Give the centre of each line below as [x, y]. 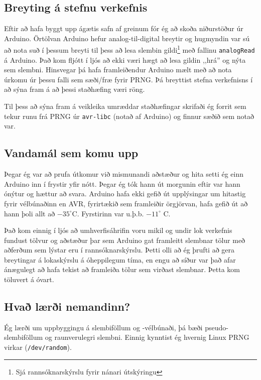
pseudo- [217, 327]
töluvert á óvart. [29, 279]
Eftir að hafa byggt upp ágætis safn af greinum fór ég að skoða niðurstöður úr [124, 28]
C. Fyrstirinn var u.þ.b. [108, 213]
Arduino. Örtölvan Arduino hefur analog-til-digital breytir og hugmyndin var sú [127, 38]
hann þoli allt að [30, 213]
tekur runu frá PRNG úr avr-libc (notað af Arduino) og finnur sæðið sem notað [129, 116]
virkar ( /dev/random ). [38, 347]
